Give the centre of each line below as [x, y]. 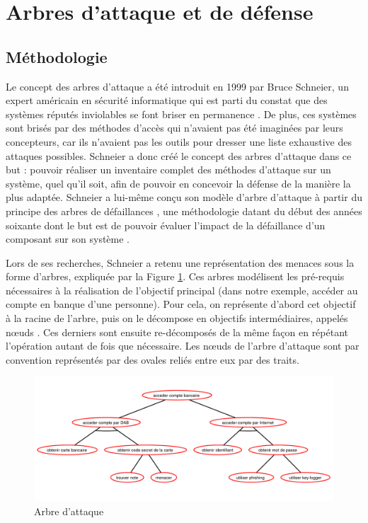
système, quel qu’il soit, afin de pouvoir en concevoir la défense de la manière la [178, 183]
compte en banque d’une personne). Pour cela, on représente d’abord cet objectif [181, 304]
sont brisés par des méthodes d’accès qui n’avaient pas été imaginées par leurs [174, 128]
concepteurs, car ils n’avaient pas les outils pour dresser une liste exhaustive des [179, 141]
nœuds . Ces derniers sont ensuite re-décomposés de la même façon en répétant [177, 332]
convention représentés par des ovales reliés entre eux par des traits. [153, 359]
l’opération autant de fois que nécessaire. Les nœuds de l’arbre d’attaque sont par [183, 346]
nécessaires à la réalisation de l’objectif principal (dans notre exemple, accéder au [182, 290]
